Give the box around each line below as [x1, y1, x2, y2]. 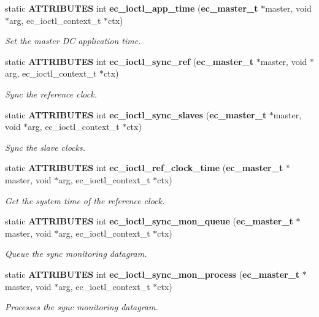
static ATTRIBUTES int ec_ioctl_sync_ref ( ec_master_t [5, 55, 254, 67]
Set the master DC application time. [5, 34, 141, 47]
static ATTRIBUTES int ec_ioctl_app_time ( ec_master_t [5, 2, 258, 14]
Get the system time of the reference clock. [5, 194, 165, 207]
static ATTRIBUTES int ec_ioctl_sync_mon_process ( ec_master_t [5, 267, 300, 280]
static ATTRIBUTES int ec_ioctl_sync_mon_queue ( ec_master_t [5, 215, 293, 227]
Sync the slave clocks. [5, 140, 85, 153]
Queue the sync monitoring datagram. [5, 247, 147, 260]
